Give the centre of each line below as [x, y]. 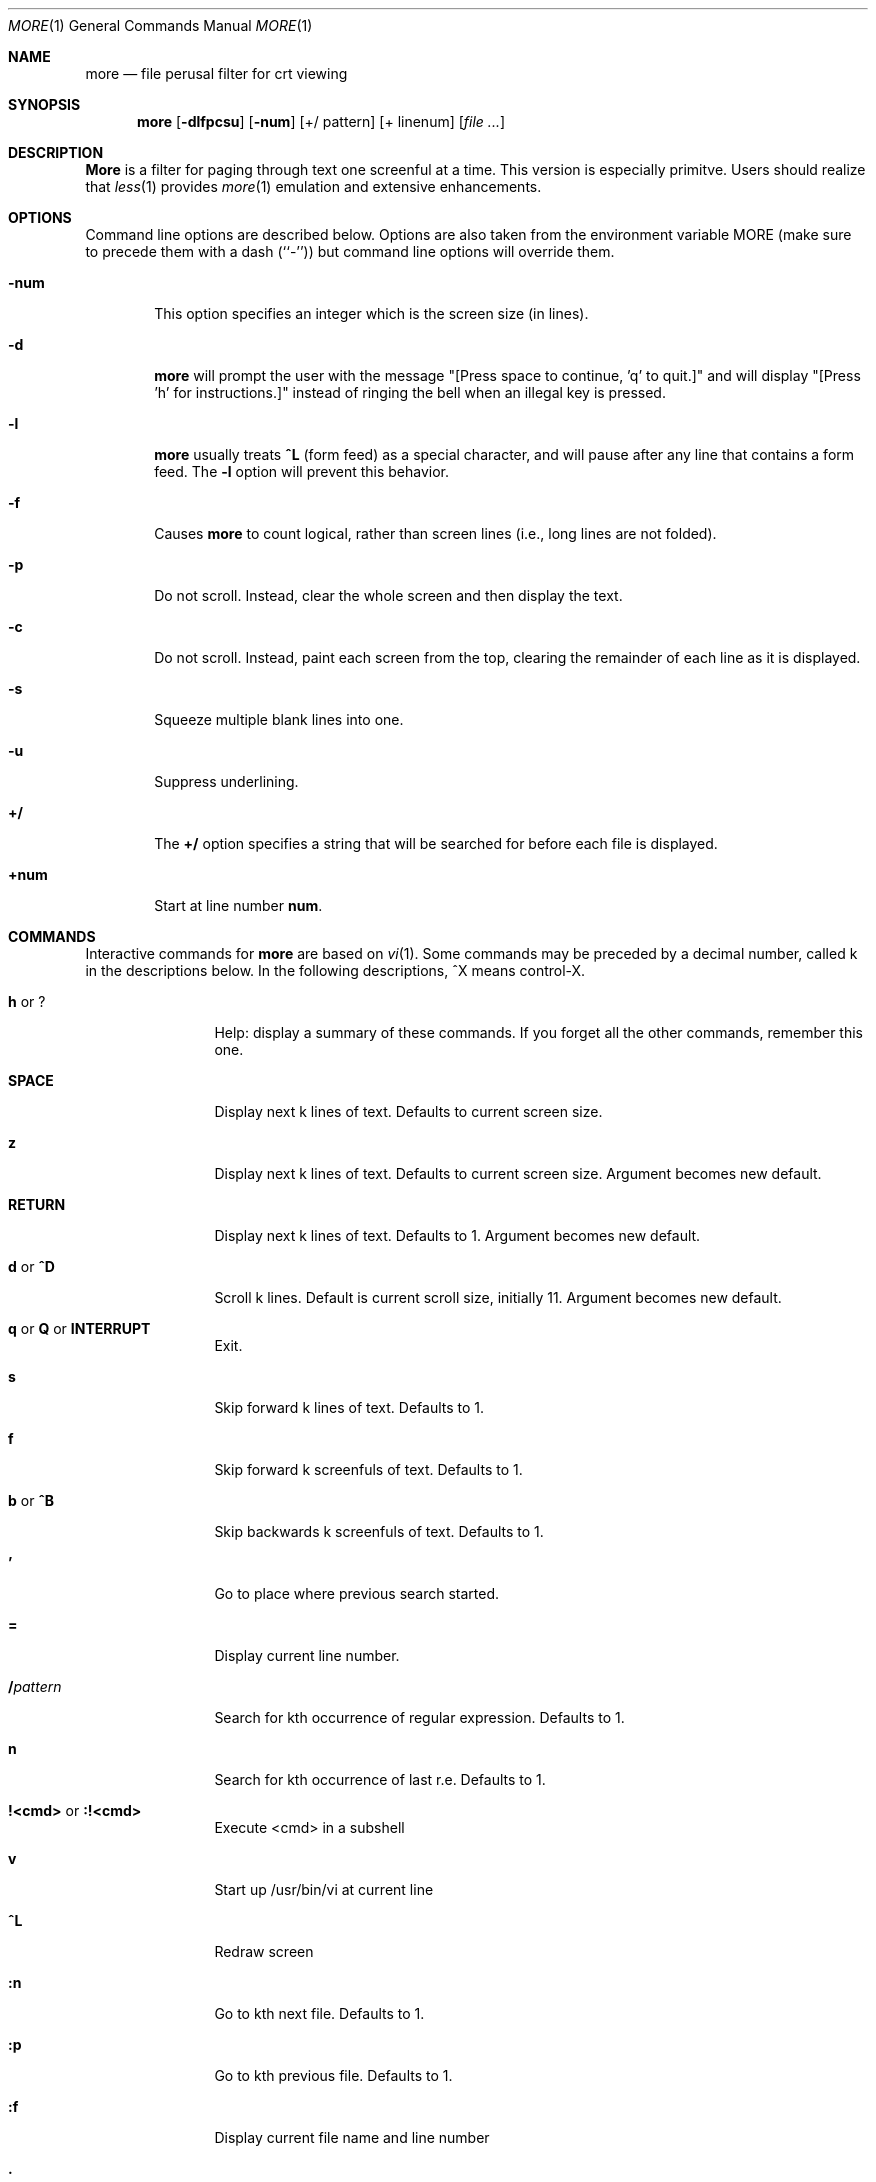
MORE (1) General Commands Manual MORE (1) [160, 25]
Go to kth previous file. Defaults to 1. [333, 2075]
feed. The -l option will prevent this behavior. [302, 471]
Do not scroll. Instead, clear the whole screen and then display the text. [388, 595]
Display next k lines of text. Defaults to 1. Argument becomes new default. [457, 1235]
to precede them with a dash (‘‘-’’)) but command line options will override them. [350, 251]
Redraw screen [264, 1951]
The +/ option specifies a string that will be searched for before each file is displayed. [436, 843]
